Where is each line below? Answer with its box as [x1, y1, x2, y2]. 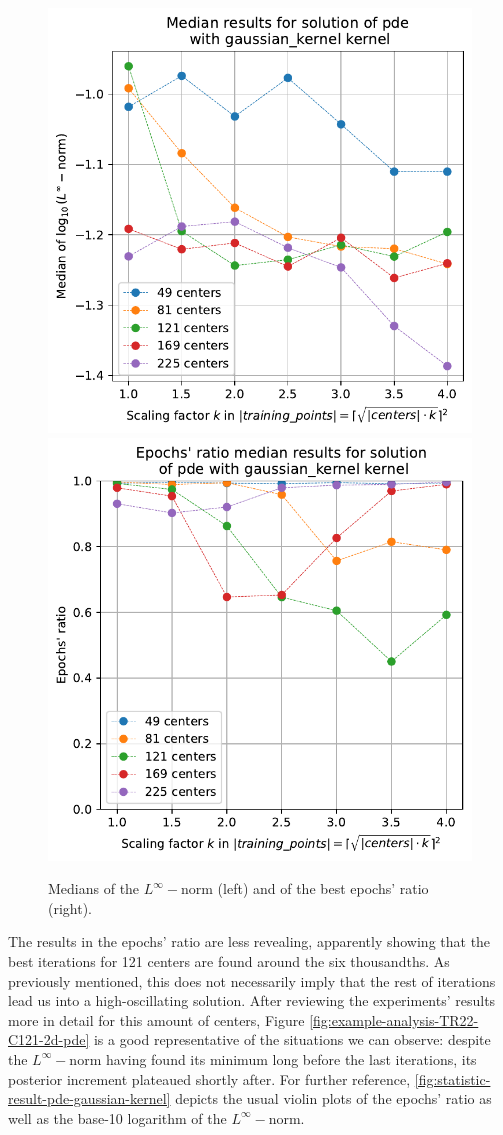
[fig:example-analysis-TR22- [309, 1009, 479, 1030]
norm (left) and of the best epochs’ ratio [181, 878, 429, 899]
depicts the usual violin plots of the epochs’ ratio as [175, 1088, 492, 1109]
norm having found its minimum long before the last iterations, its [69, 1048, 477, 1069]
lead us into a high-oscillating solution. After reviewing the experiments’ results [8, 990, 496, 1011]
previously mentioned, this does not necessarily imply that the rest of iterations [8, 970, 496, 991]
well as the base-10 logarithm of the [8, 1107, 227, 1128]
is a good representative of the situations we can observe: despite [93, 1029, 491, 1050]
